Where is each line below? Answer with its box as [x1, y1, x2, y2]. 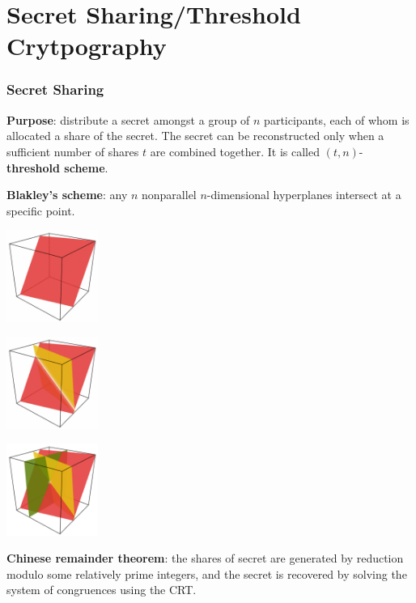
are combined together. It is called [150, 142, 320, 159]
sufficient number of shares [6, 142, 139, 159]
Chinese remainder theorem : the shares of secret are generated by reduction [6, 550, 404, 567]
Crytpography [6, 29, 167, 62]
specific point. [6, 202, 75, 219]
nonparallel [142, 186, 197, 203]
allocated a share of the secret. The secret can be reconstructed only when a [6, 127, 384, 144]
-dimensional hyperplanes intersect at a [206, 186, 401, 203]
